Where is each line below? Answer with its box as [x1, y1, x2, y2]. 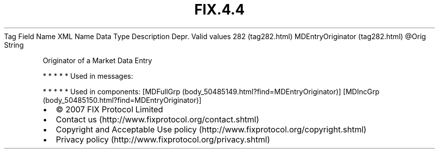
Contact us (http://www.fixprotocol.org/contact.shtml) [56, 114, 260, 124]
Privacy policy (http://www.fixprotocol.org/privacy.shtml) [56, 134, 270, 144]
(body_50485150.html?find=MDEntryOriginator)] [43, 95, 201, 104]
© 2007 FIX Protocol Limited [56, 104, 163, 114]
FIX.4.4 [194, 1, 245, 18]
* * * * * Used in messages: [43, 71, 133, 80]
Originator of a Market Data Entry [43, 56, 152, 65]
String [4, 40, 24, 49]
